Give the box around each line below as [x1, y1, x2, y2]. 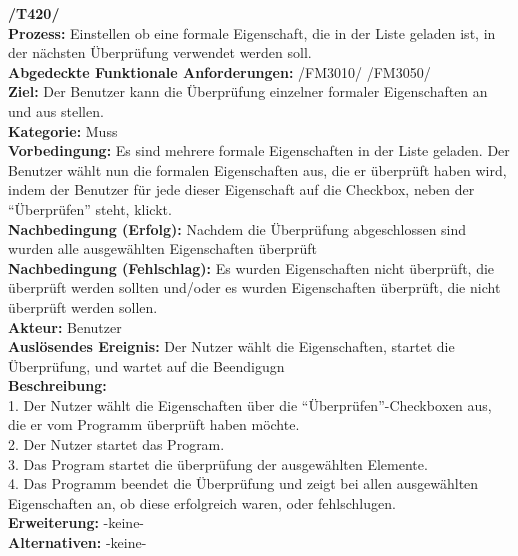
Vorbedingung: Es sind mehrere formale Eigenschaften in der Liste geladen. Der [8, 140, 510, 161]
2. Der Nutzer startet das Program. [8, 434, 225, 455]
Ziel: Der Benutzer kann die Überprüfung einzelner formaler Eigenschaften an [8, 81, 488, 102]
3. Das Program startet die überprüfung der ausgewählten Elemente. [8, 453, 428, 474]
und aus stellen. [8, 100, 104, 121]
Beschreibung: [8, 375, 107, 396]
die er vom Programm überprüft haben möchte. [8, 414, 300, 435]
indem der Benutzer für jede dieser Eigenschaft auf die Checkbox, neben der [8, 179, 475, 200]
